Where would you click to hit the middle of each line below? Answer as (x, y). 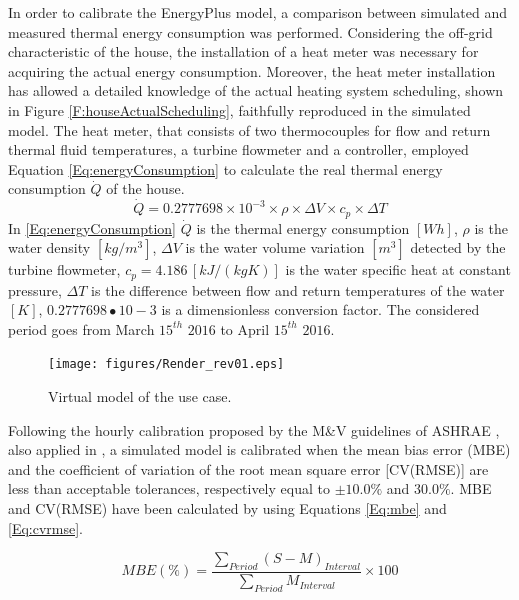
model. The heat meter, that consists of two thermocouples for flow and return (249, 129)
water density (49, 247)
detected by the (458, 247)
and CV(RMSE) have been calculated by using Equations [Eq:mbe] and (227, 508)
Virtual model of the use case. (140, 396)
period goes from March (81, 328)
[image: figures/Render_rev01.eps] (166, 364)
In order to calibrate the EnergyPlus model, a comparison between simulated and (257, 12)
